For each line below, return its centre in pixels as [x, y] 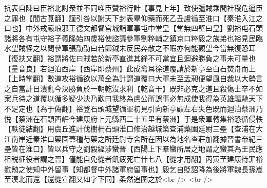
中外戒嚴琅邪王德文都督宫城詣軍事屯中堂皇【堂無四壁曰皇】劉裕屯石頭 [144, 28]
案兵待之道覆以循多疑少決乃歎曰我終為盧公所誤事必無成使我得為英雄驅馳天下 [133, 98]
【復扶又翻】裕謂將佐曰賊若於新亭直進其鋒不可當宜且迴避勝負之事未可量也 [130, 58]
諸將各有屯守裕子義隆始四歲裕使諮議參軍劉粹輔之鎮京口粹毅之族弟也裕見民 [130, 38]
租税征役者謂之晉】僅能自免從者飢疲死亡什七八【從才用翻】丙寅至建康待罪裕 [133, 158]
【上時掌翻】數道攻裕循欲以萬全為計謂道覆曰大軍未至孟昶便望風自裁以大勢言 [133, 78]
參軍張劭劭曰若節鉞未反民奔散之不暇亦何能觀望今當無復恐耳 [155, 48]
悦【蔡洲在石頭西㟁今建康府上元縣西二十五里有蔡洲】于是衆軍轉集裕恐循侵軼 [133, 118]
